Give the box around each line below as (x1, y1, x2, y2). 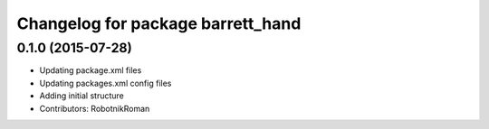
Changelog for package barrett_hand (16, 14, 302, 33)
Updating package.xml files (39, 65, 142, 76)
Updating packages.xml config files (39, 78, 172, 88)
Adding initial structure (39, 90, 124, 101)
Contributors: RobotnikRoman (39, 103, 150, 114)
